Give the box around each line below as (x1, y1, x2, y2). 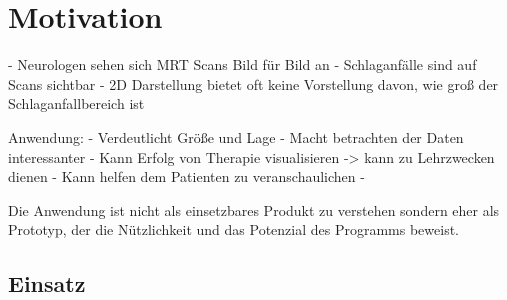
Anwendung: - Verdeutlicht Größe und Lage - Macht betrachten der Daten (8, 126, 464, 147)
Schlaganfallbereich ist (8, 93, 145, 114)
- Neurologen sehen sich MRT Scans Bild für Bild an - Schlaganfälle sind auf (8, 54, 477, 75)
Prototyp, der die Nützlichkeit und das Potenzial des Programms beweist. (8, 219, 459, 240)
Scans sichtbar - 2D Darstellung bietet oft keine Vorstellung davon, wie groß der (8, 73, 499, 94)
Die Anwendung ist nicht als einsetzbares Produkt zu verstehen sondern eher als (8, 199, 500, 220)
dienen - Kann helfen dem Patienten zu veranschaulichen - (8, 166, 365, 187)
